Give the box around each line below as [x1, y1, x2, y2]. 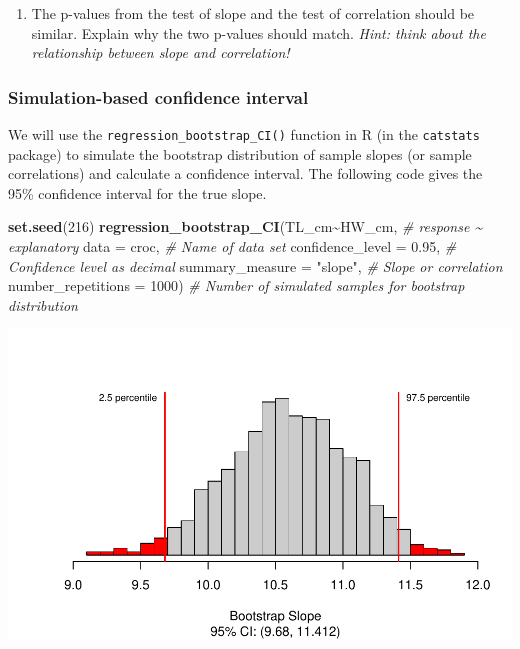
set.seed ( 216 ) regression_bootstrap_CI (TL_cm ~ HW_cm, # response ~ [8, 216, 483, 237]
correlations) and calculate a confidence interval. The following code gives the [8, 163, 483, 184]
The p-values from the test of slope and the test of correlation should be [31, 3, 475, 23]
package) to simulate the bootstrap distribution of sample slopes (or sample [8, 143, 472, 164]
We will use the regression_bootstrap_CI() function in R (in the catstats [8, 124, 480, 144]
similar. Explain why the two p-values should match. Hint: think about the [31, 22, 486, 43]
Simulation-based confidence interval [8, 84, 309, 109]
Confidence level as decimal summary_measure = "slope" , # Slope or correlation [8, 255, 503, 276]
